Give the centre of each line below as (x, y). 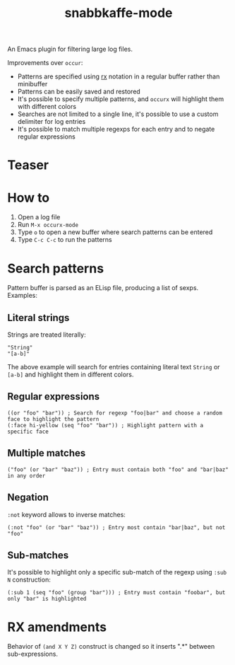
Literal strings (38, 317)
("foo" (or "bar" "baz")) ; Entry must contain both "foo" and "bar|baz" (118, 469)
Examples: (22, 296)
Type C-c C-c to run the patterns (65, 240)
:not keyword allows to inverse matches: (66, 514)
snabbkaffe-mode (119, 13)
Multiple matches (47, 453)
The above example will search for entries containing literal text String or (114, 367)
